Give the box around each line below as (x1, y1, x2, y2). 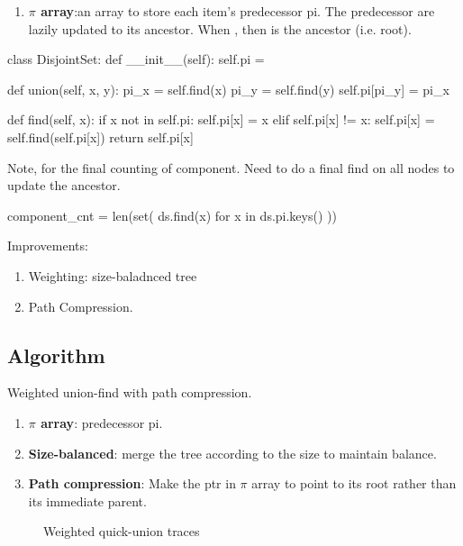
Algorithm (7, 341, 105, 369)
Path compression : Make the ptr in (28, 474, 236, 493)
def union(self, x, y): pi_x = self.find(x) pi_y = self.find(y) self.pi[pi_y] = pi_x (7, 79, 449, 98)
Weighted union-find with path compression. (7, 383, 252, 402)
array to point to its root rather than (251, 474, 457, 493)
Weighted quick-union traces (43, 522, 200, 541)
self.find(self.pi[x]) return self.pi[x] (7, 127, 194, 146)
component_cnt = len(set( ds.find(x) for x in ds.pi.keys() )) (7, 205, 337, 224)
